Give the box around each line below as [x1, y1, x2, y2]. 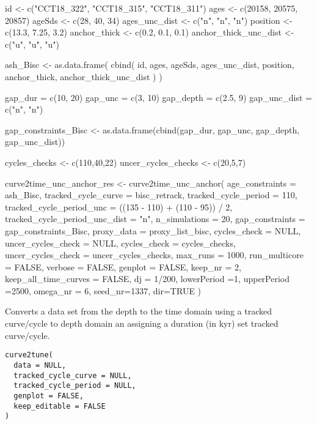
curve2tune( [5, 351, 53, 360]
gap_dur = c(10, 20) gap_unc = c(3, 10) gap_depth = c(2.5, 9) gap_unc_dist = [5, 91, 312, 103]
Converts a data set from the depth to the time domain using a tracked [5, 305, 272, 318]
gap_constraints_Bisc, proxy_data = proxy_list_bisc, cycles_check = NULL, [5, 224, 301, 237]
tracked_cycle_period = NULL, [13, 381, 136, 390]
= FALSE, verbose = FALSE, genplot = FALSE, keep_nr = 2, [5, 260, 241, 273]
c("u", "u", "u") [5, 37, 59, 50]
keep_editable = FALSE [13, 401, 106, 411]
